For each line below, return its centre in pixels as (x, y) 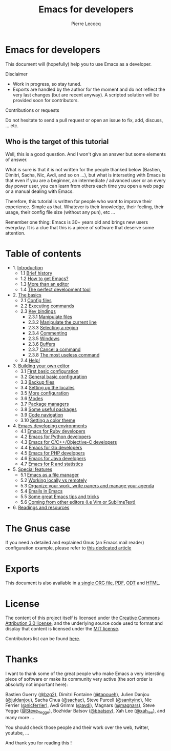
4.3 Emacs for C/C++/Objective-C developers (69, 442)
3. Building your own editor (41, 366)
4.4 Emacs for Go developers (51, 448)
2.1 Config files (36, 301)
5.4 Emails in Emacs (41, 491)
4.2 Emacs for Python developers (56, 437)
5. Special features (33, 469)
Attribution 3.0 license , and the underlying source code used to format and (84, 623)
